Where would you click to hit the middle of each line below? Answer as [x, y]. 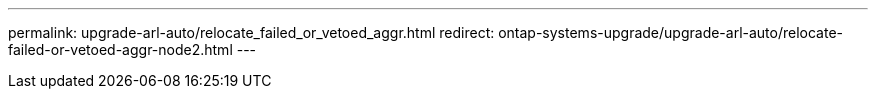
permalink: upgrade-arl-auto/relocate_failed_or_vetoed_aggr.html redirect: [251, 32]
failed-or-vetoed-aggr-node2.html [120, 49]
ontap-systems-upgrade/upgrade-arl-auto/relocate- [671, 32]
